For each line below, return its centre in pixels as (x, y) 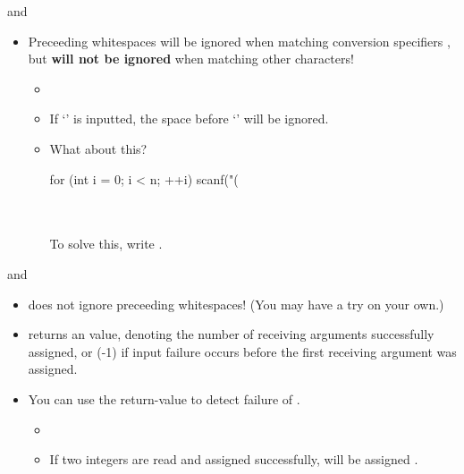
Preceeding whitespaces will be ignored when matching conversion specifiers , (239, 41)
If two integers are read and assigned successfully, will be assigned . (234, 459)
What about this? (98, 148)
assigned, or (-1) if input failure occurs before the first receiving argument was (242, 351)
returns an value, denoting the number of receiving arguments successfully (231, 334)
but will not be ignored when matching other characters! (191, 59)
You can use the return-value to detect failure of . (164, 398)
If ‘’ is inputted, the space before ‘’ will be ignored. (189, 118)
